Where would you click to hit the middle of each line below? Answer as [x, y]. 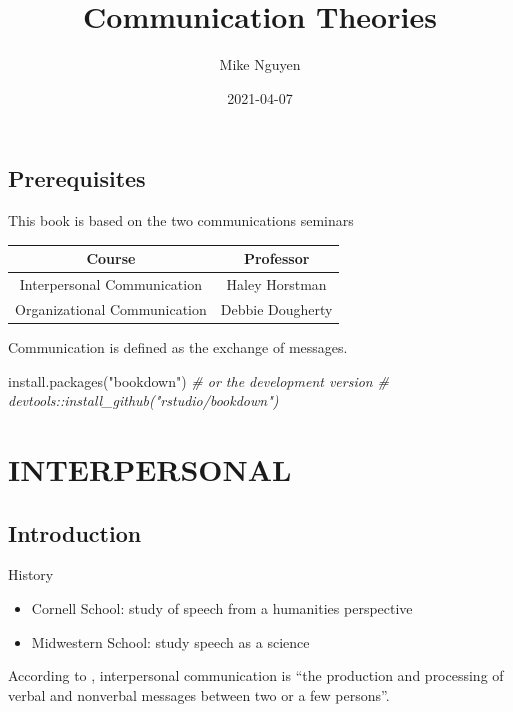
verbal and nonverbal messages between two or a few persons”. [199, 694]
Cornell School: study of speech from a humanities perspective [222, 607]
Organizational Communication [111, 308]
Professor [276, 258]
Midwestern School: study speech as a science [170, 641]
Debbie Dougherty [276, 308]
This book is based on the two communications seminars [181, 220]
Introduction [75, 532]
